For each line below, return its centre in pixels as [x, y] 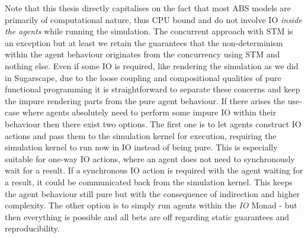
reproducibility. [32, 228]
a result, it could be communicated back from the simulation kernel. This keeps [149, 181]
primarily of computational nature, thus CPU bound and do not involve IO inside [153, 19]
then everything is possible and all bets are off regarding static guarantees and [147, 216]
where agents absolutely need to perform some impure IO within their [149, 112]
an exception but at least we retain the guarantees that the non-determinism [144, 42]
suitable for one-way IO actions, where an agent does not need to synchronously [150, 158]
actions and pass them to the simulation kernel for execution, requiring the [141, 135]
